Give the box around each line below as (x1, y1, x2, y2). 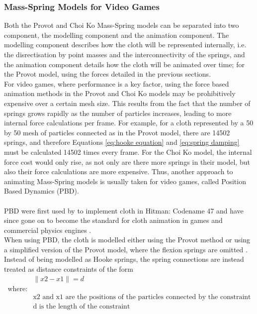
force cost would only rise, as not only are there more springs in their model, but (4, 156, 250, 167)
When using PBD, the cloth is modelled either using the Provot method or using (4, 234, 251, 245)
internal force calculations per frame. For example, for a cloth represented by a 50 (4, 117, 254, 128)
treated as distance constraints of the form (4, 264, 133, 274)
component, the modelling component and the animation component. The (4, 29, 229, 40)
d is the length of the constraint (33, 303, 130, 310)
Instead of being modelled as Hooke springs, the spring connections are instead (4, 254, 244, 264)
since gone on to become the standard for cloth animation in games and (4, 215, 223, 225)
